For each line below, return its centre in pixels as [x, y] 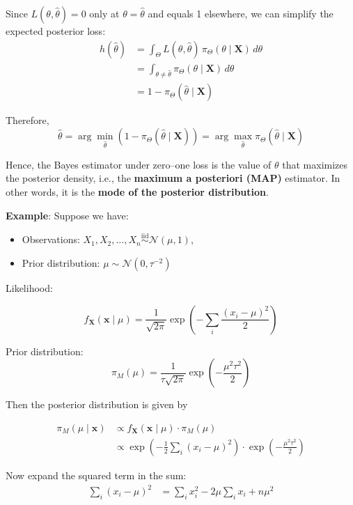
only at [104, 13]
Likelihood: [29, 288]
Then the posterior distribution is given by [97, 404]
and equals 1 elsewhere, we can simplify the [241, 13]
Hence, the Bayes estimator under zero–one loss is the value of [139, 164]
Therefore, [28, 120]
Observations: [51, 239]
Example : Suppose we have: [67, 215]
